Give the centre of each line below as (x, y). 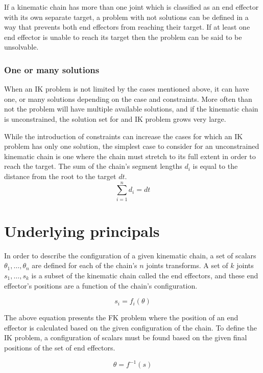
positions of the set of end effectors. (60, 347)
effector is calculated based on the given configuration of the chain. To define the (130, 327)
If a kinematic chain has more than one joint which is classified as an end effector (131, 7)
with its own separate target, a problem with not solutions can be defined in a (126, 17)
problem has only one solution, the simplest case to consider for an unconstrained (132, 146)
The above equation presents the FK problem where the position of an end (121, 317)
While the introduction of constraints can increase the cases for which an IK (124, 136)
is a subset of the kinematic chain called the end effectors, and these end (145, 275)
